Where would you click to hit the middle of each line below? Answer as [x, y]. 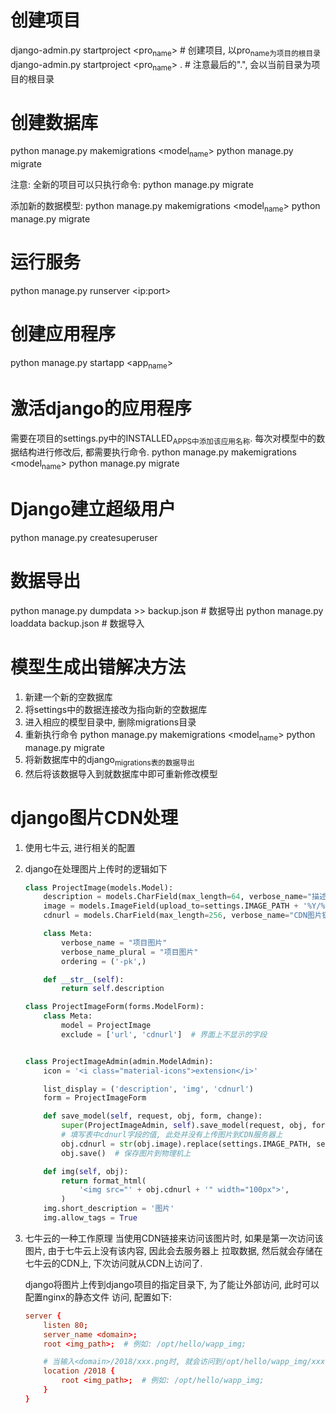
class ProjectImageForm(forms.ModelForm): [114, 1007]
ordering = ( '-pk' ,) [104, 961]
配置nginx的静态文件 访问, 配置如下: [98, 1297]
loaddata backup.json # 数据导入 [77, 623]
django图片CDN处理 [94, 817]
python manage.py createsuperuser [84, 538]
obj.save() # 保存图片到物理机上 [126, 1153]
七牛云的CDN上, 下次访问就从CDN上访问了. [113, 1263]
